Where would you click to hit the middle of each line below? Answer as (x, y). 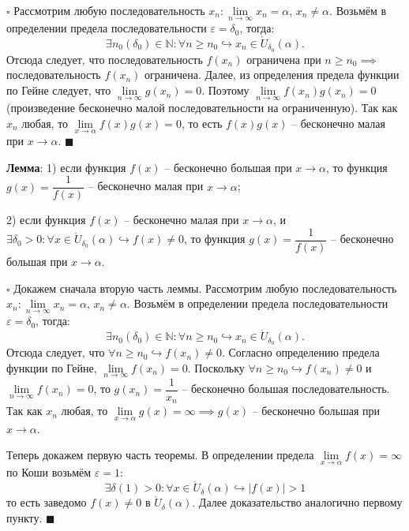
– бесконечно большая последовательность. (286, 389)
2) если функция (46, 220)
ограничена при (284, 59)
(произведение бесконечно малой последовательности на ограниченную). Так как (202, 108)
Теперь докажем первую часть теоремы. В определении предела (160, 455)
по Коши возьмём (49, 472)
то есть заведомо (47, 502)
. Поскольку (216, 367)
